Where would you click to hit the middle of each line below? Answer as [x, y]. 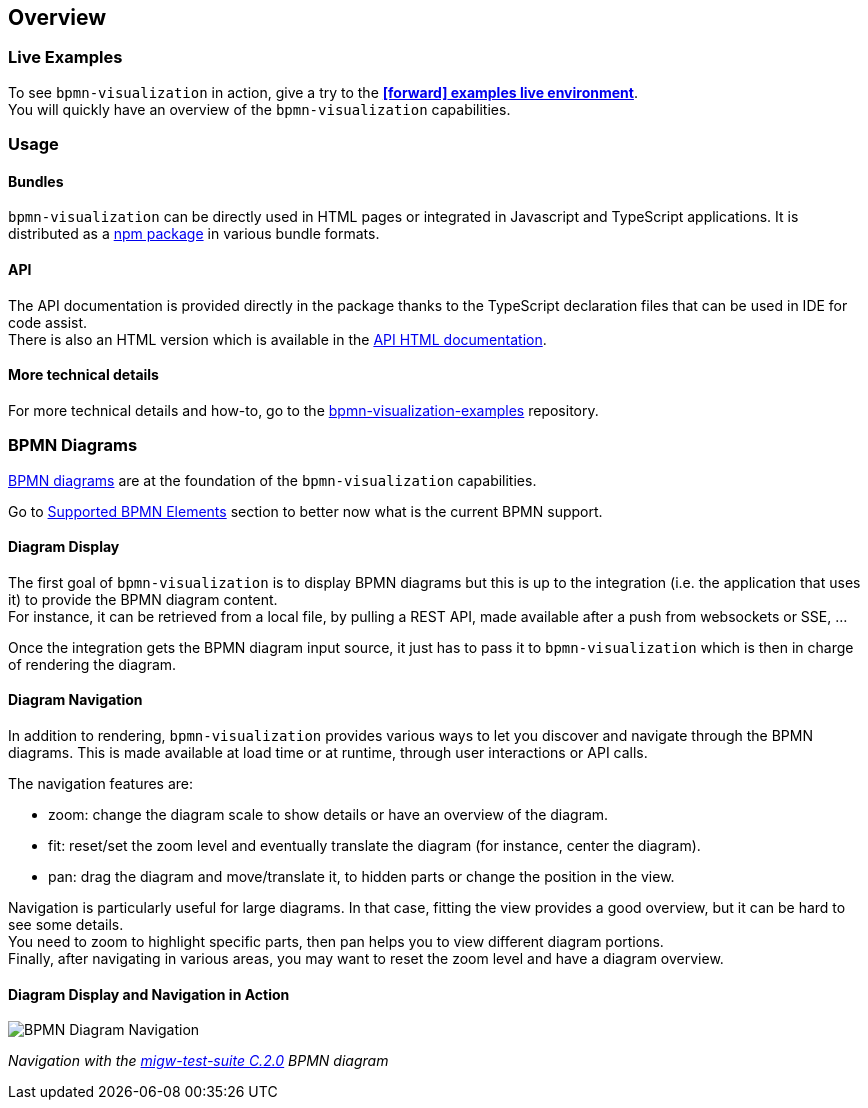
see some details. [66, 925]
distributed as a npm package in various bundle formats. [194, 234]
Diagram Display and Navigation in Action [149, 994]
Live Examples [65, 57]
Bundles [36, 181]
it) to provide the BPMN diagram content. [143, 599]
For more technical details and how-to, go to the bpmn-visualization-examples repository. [303, 410]
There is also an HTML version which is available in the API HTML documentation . [277, 339]
